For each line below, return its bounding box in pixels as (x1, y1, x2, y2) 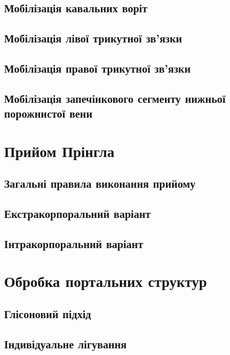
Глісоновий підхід (4, 306, 91, 321)
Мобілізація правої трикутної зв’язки (4, 60, 191, 76)
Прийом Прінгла (4, 140, 115, 161)
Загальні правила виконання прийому (4, 175, 196, 191)
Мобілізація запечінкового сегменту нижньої (4, 90, 226, 106)
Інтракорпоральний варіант (4, 235, 143, 251)
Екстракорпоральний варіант (4, 206, 151, 221)
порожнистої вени (4, 105, 93, 121)
